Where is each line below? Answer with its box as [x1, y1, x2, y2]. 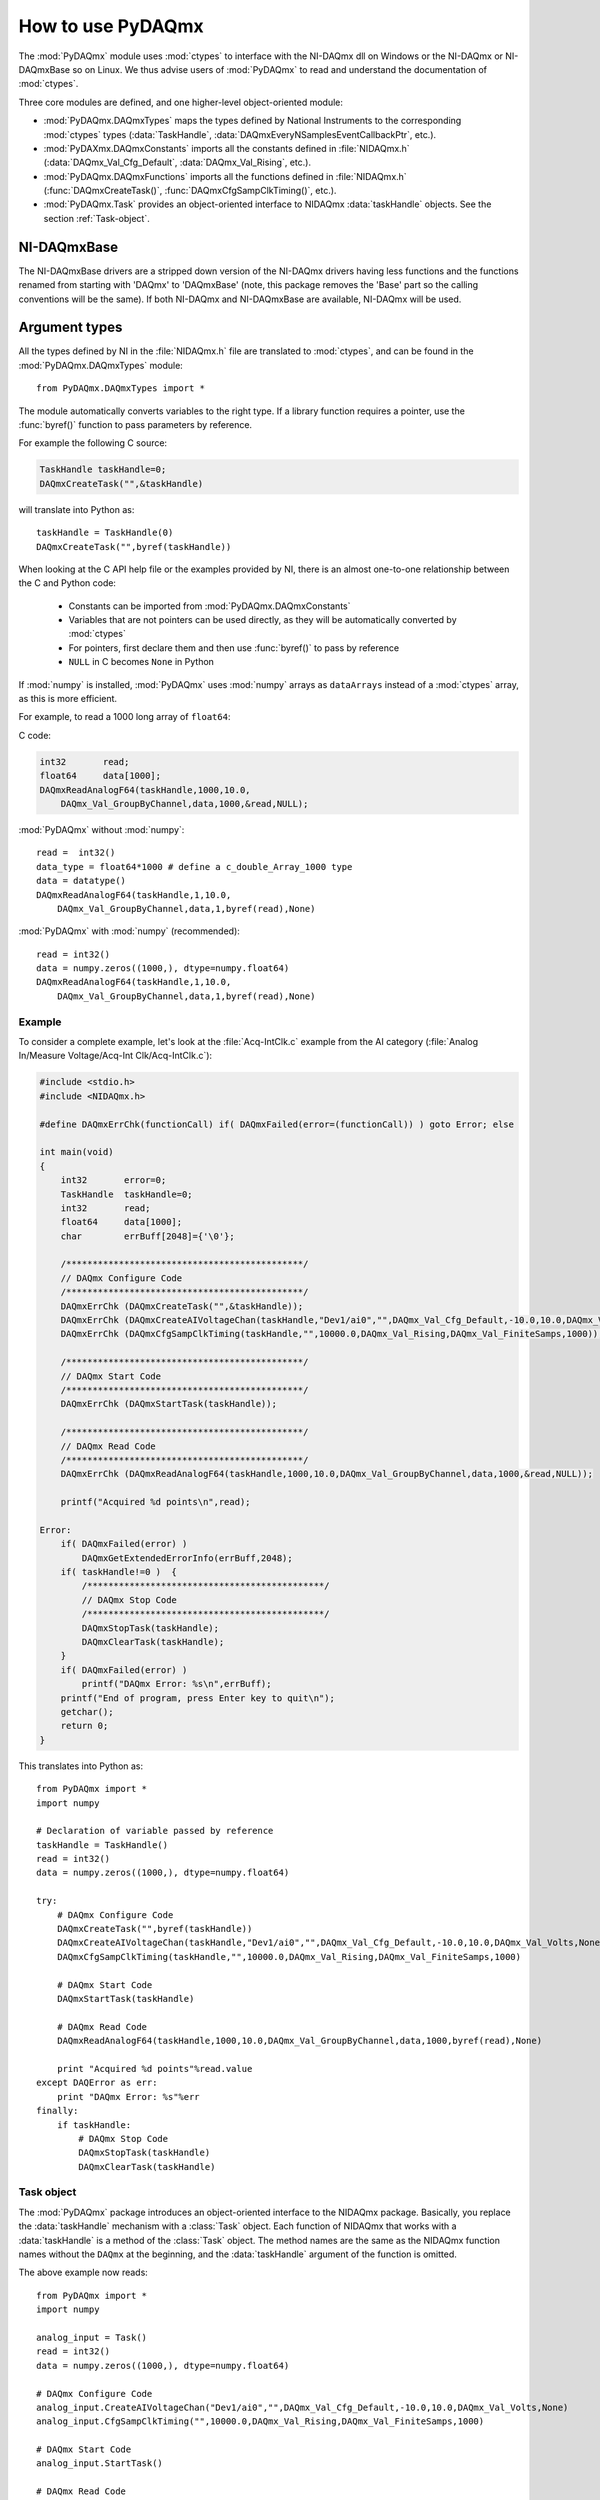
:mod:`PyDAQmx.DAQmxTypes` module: [18, 359, 184, 371]
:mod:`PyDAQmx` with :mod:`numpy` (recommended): [18, 925, 240, 937]
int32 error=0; [60, 1175, 167, 1186]
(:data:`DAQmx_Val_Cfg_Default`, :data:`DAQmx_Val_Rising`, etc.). [43, 156, 312, 169]
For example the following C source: [18, 437, 168, 449]
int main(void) [39, 1146, 114, 1158]
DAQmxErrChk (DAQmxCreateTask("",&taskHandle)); [60, 1300, 304, 1312]
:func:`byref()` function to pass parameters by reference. [18, 419, 253, 430]
